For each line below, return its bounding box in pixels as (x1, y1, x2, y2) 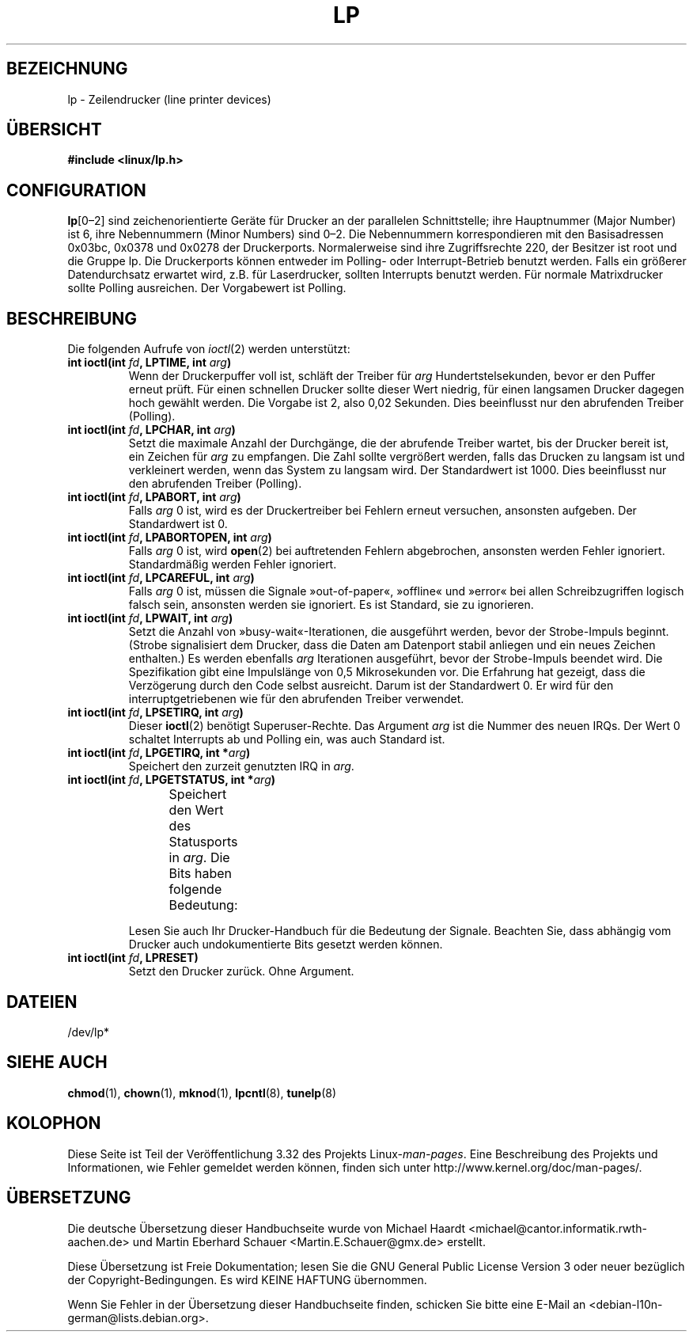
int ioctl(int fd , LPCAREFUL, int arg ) (67, 571, 255, 585)
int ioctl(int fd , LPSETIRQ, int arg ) (67, 705, 244, 720)
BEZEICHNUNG (6, 59, 128, 79)
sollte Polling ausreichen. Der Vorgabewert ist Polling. (67, 281, 346, 295)
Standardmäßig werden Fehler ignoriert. (128, 557, 337, 572)
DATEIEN (6, 991, 78, 1012)
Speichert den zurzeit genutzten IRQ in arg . (128, 759, 354, 774)
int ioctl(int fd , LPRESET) (67, 951, 199, 965)
